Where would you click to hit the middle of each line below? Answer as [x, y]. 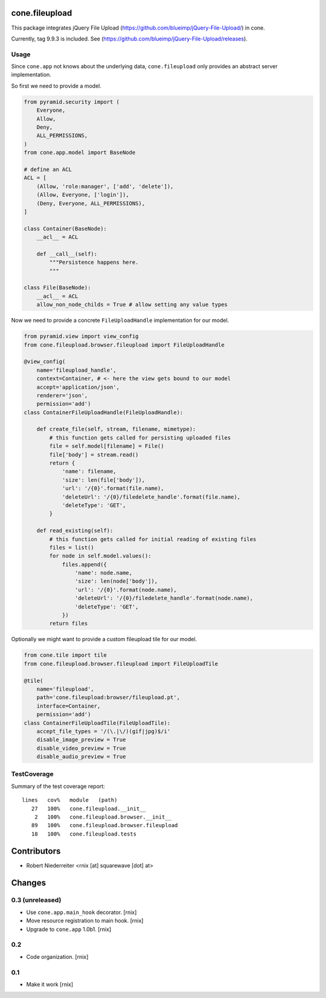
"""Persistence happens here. [94, 262]
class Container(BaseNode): [65, 229]
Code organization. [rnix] [57, 956]
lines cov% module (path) [70, 800]
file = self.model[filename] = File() [107, 446]
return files [69, 624]
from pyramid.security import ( [72, 102]
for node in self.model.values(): [100, 556]
